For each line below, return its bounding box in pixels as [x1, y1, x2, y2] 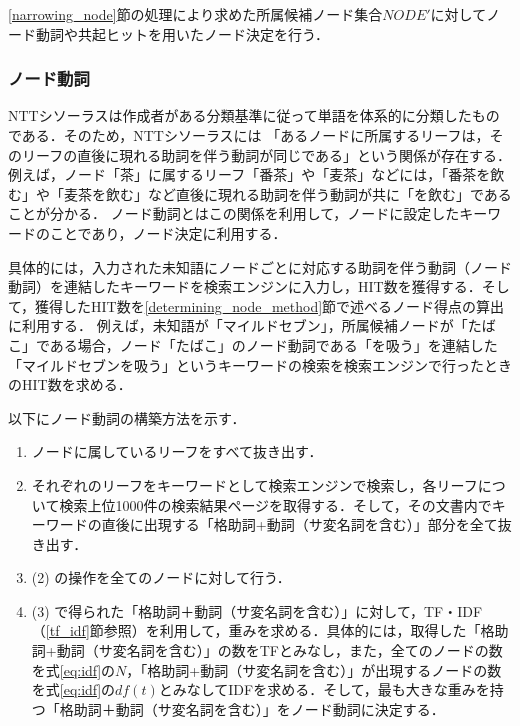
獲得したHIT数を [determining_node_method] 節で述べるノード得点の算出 [35, 295, 505, 316]
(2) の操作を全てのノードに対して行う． [31, 567, 291, 588]
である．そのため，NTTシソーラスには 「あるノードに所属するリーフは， [8, 125, 490, 145]
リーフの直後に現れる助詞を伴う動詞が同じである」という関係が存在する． [21, 144, 512, 165]
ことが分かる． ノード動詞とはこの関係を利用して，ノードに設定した [8, 203, 460, 224]
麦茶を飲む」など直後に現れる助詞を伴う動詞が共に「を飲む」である [63, 183, 512, 204]
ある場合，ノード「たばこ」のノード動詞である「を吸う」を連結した [49, 334, 498, 355]
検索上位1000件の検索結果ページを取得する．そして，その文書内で [59, 494, 492, 515]
